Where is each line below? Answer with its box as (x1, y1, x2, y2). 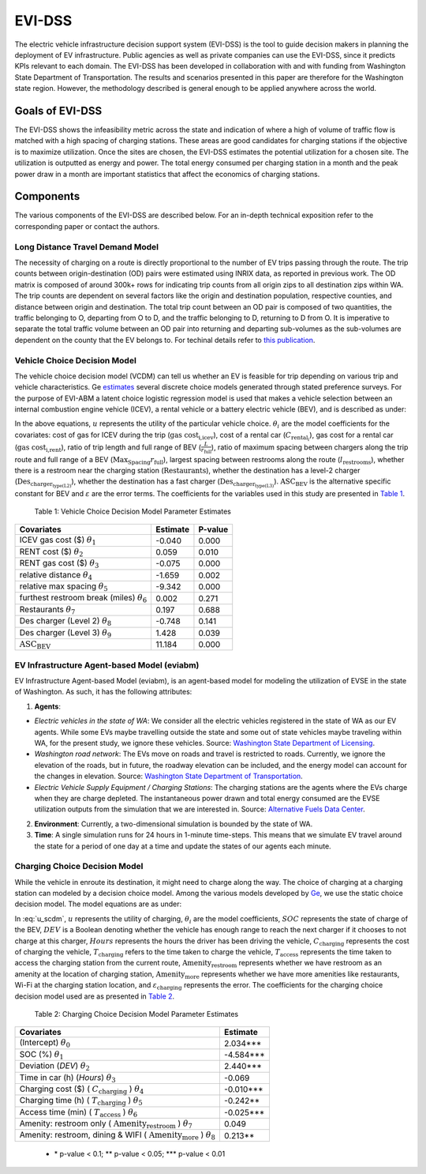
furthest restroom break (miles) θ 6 (19, 593, 148, 604)
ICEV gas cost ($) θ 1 (19, 534, 96, 547)
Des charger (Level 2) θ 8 (19, 615, 112, 628)
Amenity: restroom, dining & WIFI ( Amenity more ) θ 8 (19, 1130, 216, 1142)
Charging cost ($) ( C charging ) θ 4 (19, 1083, 144, 1096)
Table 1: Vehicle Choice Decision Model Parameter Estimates (34, 506, 232, 516)
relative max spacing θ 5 (19, 581, 108, 593)
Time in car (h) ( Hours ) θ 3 (19, 1071, 116, 1084)
